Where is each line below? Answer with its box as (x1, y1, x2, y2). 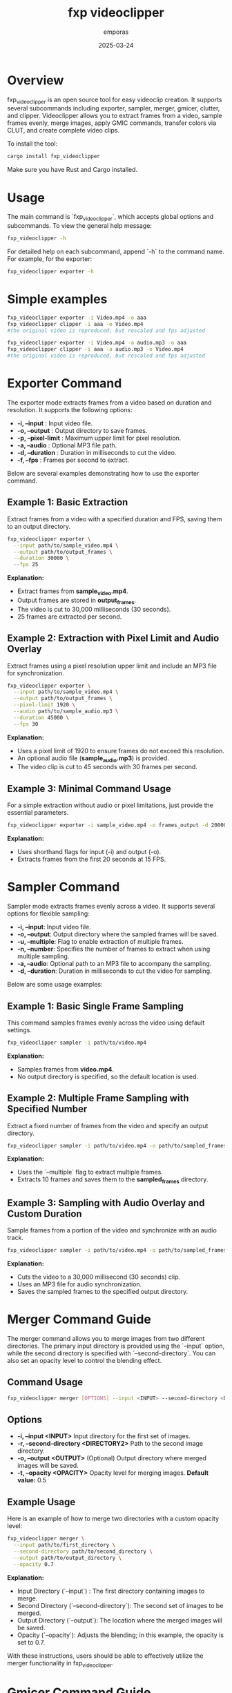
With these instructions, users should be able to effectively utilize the (7, 1652, 204, 1660)
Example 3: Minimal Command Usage (7, 782, 171, 795)
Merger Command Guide (7, 1312, 152, 1327)
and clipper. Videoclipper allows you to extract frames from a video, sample (7, 112, 222, 120)
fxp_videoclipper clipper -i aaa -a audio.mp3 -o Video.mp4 (7, 346, 184, 353)
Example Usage (7, 1496, 76, 1508)
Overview (7, 72, 64, 88)
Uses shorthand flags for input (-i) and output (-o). (17, 848, 162, 856)
